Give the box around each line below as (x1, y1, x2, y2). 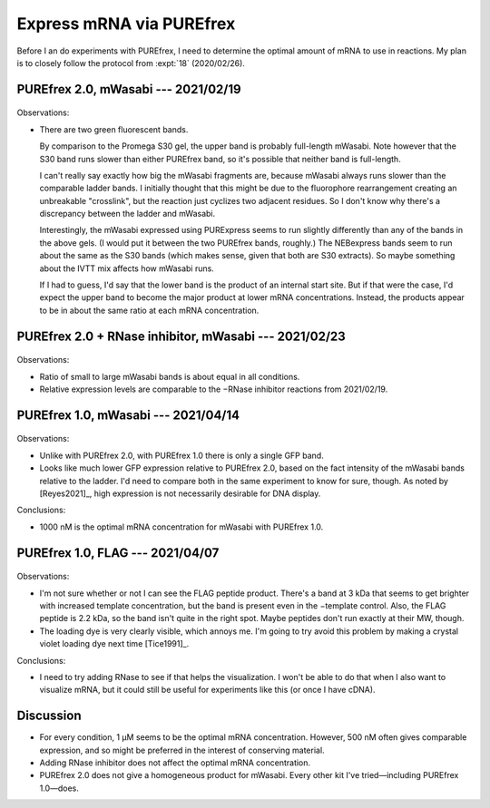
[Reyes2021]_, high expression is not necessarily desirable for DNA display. (39, 488, 321, 499)
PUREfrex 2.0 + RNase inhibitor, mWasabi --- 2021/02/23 (16, 328, 347, 344)
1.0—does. (39, 783, 79, 793)
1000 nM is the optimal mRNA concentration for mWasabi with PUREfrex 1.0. (39, 521, 324, 532)
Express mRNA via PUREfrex (16, 14, 236, 34)
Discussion (16, 708, 82, 724)
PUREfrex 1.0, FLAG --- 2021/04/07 (16, 545, 220, 560)
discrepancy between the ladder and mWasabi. (39, 209, 216, 219)
